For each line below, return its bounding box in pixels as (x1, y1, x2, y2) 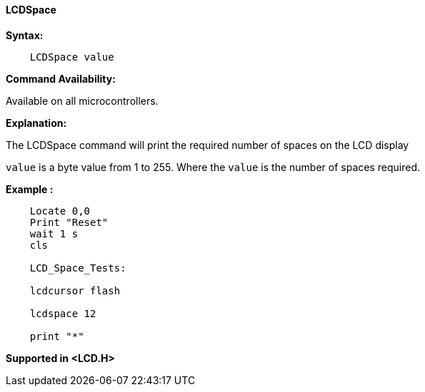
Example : (6, 182, 54, 195)
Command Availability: (6, 72, 116, 85)
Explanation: (6, 116, 67, 129)
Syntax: (6, 29, 44, 41)
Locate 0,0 (29, 205, 91, 217)
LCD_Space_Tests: (29, 262, 126, 274)
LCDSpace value (29, 51, 114, 63)
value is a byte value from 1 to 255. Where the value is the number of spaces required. (6, 160, 420, 173)
